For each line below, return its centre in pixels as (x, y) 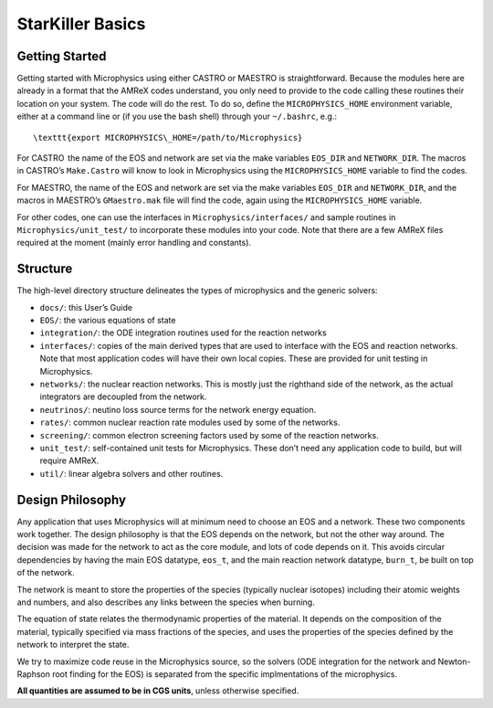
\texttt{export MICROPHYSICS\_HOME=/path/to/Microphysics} (168, 137)
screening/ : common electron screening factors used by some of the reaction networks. (209, 435)
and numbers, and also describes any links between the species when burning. (166, 602)
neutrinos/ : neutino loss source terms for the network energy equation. (178, 409)
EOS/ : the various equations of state (108, 321)
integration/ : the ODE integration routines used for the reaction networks (184, 333)
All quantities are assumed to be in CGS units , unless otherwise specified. (158, 691)
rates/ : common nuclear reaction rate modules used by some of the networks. (190, 423)
